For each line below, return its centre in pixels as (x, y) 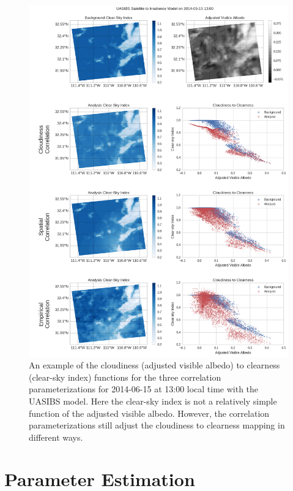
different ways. (56, 437)
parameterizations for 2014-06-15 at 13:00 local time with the (144, 389)
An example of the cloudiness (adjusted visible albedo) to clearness (154, 365)
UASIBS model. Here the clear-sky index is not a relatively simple (153, 401)
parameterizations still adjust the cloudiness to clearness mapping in (157, 425)
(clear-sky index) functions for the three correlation (125, 377)
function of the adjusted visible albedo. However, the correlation (149, 413)
